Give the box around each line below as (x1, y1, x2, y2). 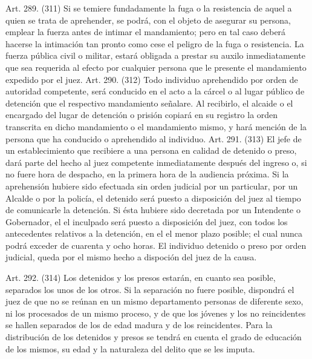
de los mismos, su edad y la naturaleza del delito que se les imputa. (5, 342, 255, 355)
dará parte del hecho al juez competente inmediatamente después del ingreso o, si (5, 156, 307, 168)
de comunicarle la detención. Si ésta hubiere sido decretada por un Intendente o (5, 203, 301, 216)
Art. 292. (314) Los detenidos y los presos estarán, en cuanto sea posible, (5, 271, 276, 284)
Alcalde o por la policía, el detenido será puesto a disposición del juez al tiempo (5, 191, 301, 204)
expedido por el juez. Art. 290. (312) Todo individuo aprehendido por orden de (5, 73, 298, 85)
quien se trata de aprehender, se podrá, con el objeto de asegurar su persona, (5, 13, 291, 26)
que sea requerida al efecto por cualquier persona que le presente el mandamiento (5, 61, 307, 73)
